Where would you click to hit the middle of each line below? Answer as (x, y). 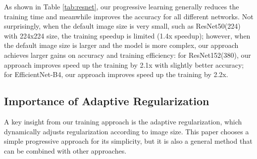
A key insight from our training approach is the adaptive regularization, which (123, 121)
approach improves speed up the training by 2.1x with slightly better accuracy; (124, 64)
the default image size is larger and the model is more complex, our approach (121, 45)
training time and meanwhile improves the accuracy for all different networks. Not (129, 16)
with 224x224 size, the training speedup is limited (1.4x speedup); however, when (127, 35)
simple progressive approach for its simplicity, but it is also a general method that (128, 141)
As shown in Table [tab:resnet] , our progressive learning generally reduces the (122, 6)
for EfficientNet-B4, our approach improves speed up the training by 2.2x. (116, 74)
